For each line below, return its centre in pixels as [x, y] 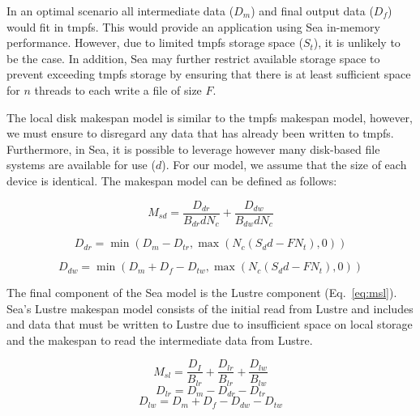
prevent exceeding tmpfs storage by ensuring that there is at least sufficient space [209, 74]
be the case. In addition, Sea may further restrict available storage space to [193, 58]
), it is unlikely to [357, 42]
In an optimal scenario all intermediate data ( [120, 11]
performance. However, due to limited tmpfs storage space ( [155, 42]
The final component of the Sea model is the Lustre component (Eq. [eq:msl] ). [202, 293]
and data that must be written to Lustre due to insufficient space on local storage [210, 324]
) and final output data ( [312, 11]
